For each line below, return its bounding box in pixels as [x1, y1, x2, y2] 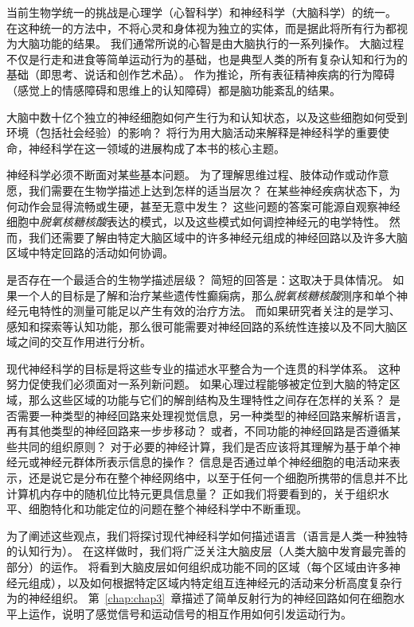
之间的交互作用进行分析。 [17, 333, 151, 350]
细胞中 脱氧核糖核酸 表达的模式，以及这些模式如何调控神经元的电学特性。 [6, 213, 385, 230]
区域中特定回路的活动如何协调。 [6, 244, 174, 261]
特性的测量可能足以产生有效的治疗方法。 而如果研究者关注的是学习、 [39, 302, 400, 319]
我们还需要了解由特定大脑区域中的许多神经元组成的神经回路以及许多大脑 [28, 228, 408, 245]
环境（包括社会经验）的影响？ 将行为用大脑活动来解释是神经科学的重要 [6, 124, 378, 141]
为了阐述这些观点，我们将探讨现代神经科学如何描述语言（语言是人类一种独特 [6, 527, 408, 543]
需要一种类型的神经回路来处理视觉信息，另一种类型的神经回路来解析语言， [17, 407, 408, 423]
